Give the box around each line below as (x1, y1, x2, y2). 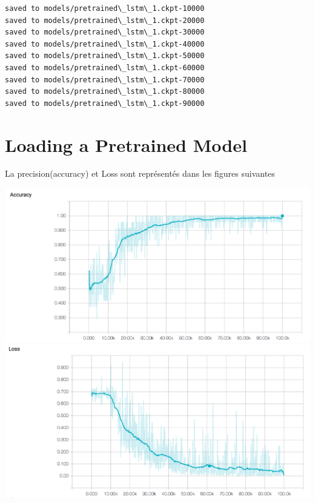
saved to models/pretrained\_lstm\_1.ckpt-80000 (5, 87, 205, 96)
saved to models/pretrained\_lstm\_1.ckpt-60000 (5, 63, 205, 72)
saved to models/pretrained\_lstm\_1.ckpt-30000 (5, 28, 205, 37)
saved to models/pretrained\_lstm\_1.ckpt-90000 (5, 99, 205, 108)
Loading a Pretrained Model (5, 132, 247, 157)
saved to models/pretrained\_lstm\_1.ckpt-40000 (5, 39, 205, 48)
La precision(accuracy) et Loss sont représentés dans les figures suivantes (5, 167, 275, 180)
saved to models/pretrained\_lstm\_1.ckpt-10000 (5, 4, 205, 13)
